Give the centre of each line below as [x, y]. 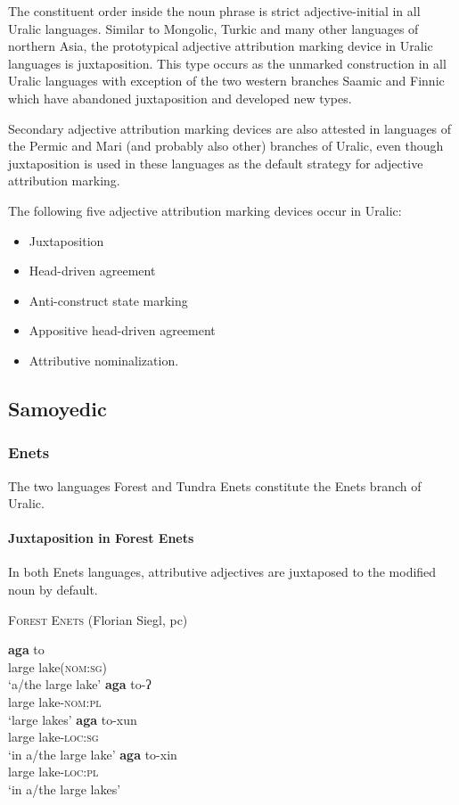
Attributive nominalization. [104, 360]
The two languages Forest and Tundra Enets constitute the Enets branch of [215, 485]
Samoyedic [57, 408]
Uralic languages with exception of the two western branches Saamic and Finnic [226, 81]
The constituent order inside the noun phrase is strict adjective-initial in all [214, 11]
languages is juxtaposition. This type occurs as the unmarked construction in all [227, 63]
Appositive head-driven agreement [122, 330]
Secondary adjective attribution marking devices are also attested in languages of [230, 128]
